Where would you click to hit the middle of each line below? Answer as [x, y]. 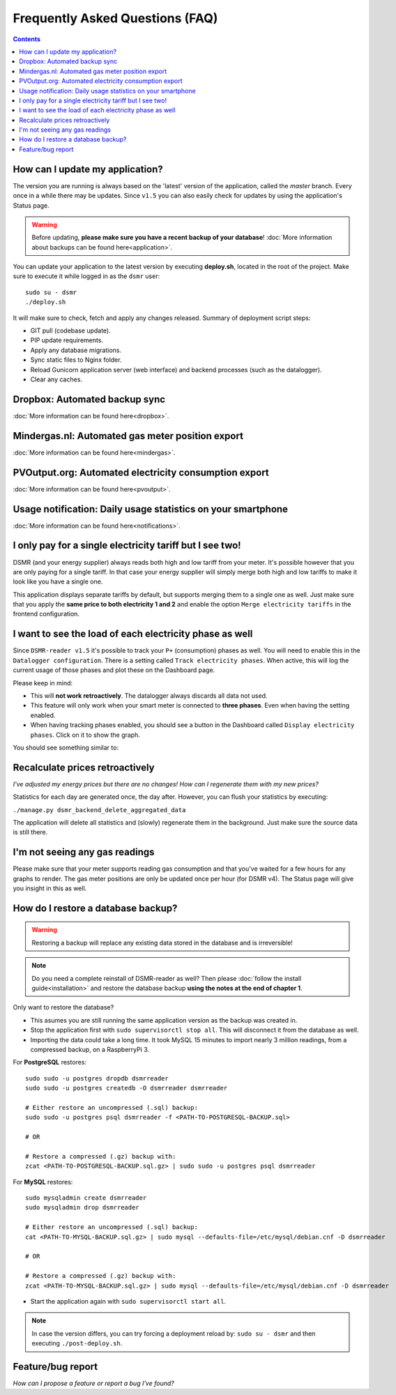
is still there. [30, 832]
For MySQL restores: [43, 1182]
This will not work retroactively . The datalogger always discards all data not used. [149, 695]
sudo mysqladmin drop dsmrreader [82, 1207]
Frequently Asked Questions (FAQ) [115, 18]
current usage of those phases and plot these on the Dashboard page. [114, 670]
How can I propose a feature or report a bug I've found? [93, 1383]
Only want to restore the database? [63, 1007]
